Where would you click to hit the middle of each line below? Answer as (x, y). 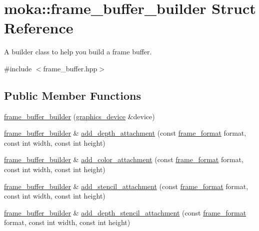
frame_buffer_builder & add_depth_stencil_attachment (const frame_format (125, 212)
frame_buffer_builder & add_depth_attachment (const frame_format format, (125, 133)
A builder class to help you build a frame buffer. (78, 52)
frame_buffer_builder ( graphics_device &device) (79, 116)
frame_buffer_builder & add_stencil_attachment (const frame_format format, (126, 186)
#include (18, 68)
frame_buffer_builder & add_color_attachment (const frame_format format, (124, 159)
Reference (39, 28)
